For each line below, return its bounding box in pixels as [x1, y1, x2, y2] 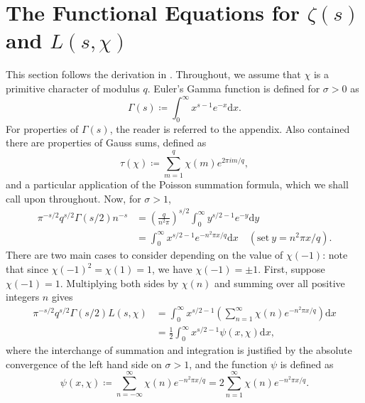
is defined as [280, 356, 334, 371]
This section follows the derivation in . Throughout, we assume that [6, 67, 301, 82]
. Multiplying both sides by [60, 275, 179, 290]
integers [6, 289, 40, 304]
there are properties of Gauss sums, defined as [6, 135, 207, 150]
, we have [152, 262, 192, 276]
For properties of [6, 121, 79, 136]
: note [322, 247, 348, 262]
